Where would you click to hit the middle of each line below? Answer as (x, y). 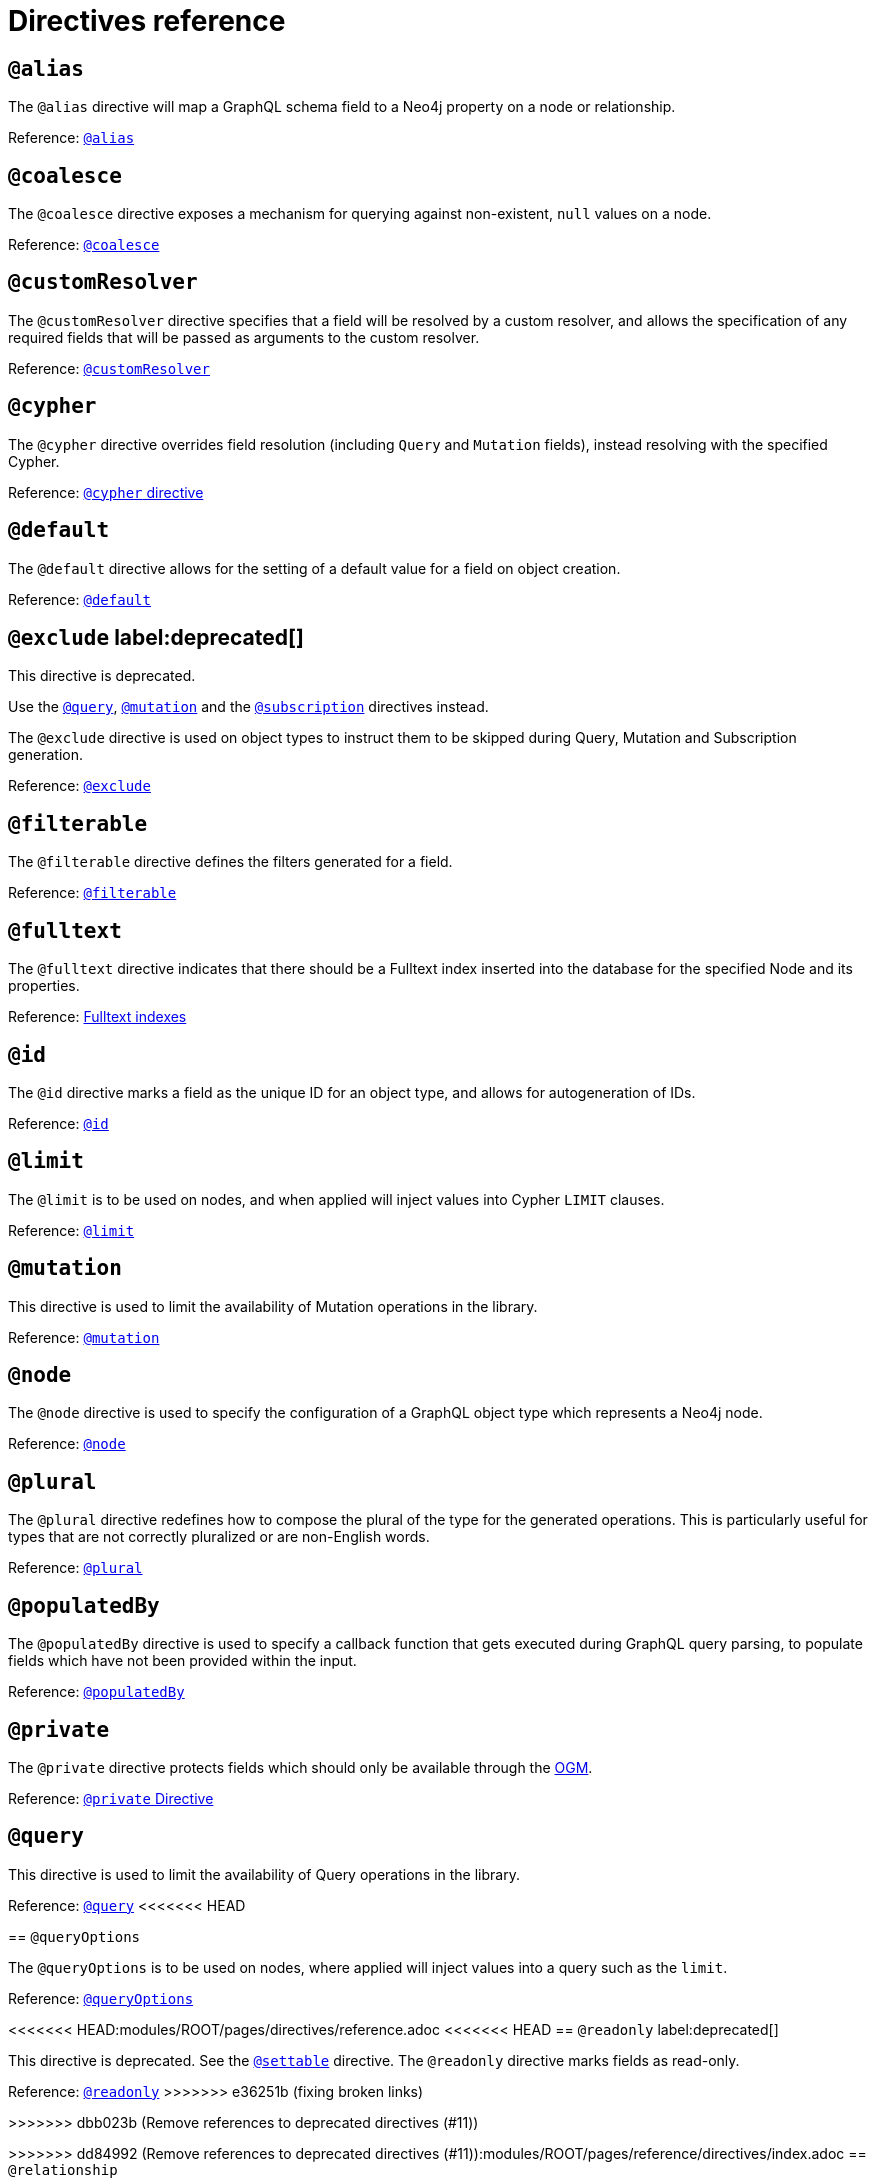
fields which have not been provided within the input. (182, 1661)
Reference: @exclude (79, 786)
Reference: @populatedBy (96, 1692)
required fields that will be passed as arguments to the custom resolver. (244, 337)
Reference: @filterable (92, 893)
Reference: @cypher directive (106, 492)
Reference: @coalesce (84, 245)
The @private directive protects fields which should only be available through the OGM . (300, 1767)
